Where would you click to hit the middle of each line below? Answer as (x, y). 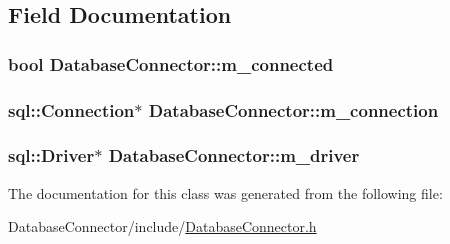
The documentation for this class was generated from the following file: (225, 192)
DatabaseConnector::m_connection (293, 109)
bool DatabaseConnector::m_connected (171, 63)
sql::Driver (51, 155)
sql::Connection (71, 109)
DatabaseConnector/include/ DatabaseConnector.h (162, 226)
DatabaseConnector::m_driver (234, 155)
